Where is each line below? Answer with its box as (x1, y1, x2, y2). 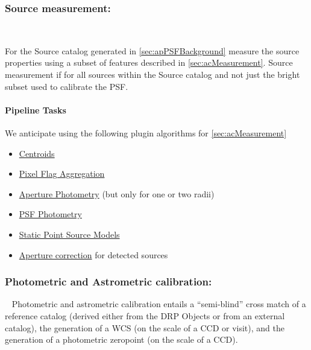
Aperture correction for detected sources (19, 248, 168, 261)
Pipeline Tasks (5, 103, 66, 116)
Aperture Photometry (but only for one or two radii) (19, 187, 215, 200)
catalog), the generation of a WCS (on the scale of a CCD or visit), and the (5, 321, 284, 334)
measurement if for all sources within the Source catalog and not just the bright (5, 68, 300, 80)
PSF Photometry (19, 208, 82, 220)
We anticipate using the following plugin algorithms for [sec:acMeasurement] (5, 126, 287, 139)
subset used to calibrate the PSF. (5, 80, 128, 92)
